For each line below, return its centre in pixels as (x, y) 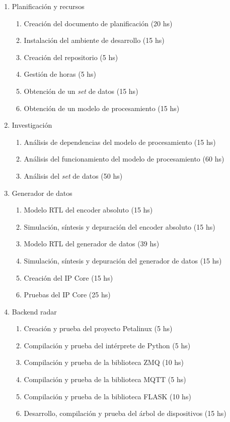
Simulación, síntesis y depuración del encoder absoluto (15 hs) (120, 226)
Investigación (32, 125)
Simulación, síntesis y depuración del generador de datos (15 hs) (123, 260)
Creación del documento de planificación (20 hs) (98, 23)
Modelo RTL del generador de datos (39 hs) (92, 244)
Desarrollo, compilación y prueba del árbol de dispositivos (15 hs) (125, 413)
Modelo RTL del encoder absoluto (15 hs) (88, 210)
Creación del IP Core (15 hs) (68, 277)
